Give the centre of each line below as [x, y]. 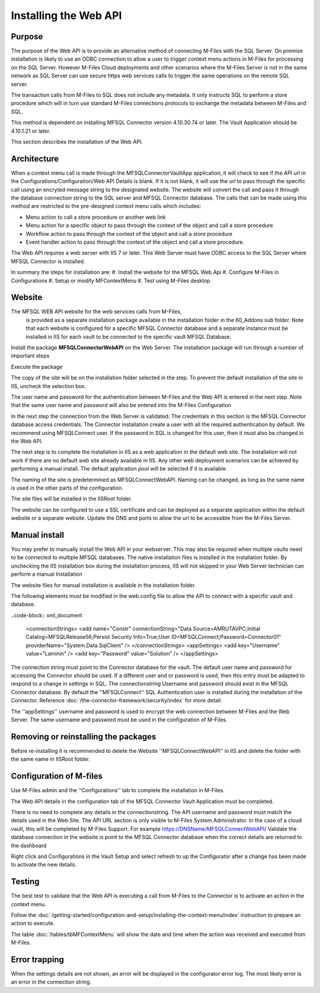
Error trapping [38, 959]
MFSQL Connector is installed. [48, 261]
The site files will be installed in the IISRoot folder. [72, 499]
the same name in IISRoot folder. [51, 759]
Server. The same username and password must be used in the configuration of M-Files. [119, 720]
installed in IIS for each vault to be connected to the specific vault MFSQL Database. [129, 336]
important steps [30, 356]
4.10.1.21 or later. [31, 131]
